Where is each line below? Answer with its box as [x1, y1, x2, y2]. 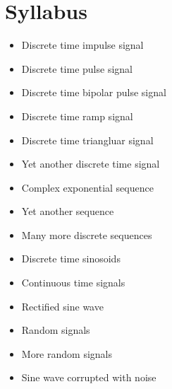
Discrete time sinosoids [21, 251, 121, 266]
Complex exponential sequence [21, 180, 154, 194]
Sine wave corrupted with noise [21, 370, 156, 385]
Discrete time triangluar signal [21, 132, 154, 147]
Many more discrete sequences [21, 227, 152, 242]
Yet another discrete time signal [21, 156, 160, 171]
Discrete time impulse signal [21, 37, 144, 52]
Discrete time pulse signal [21, 61, 133, 76]
